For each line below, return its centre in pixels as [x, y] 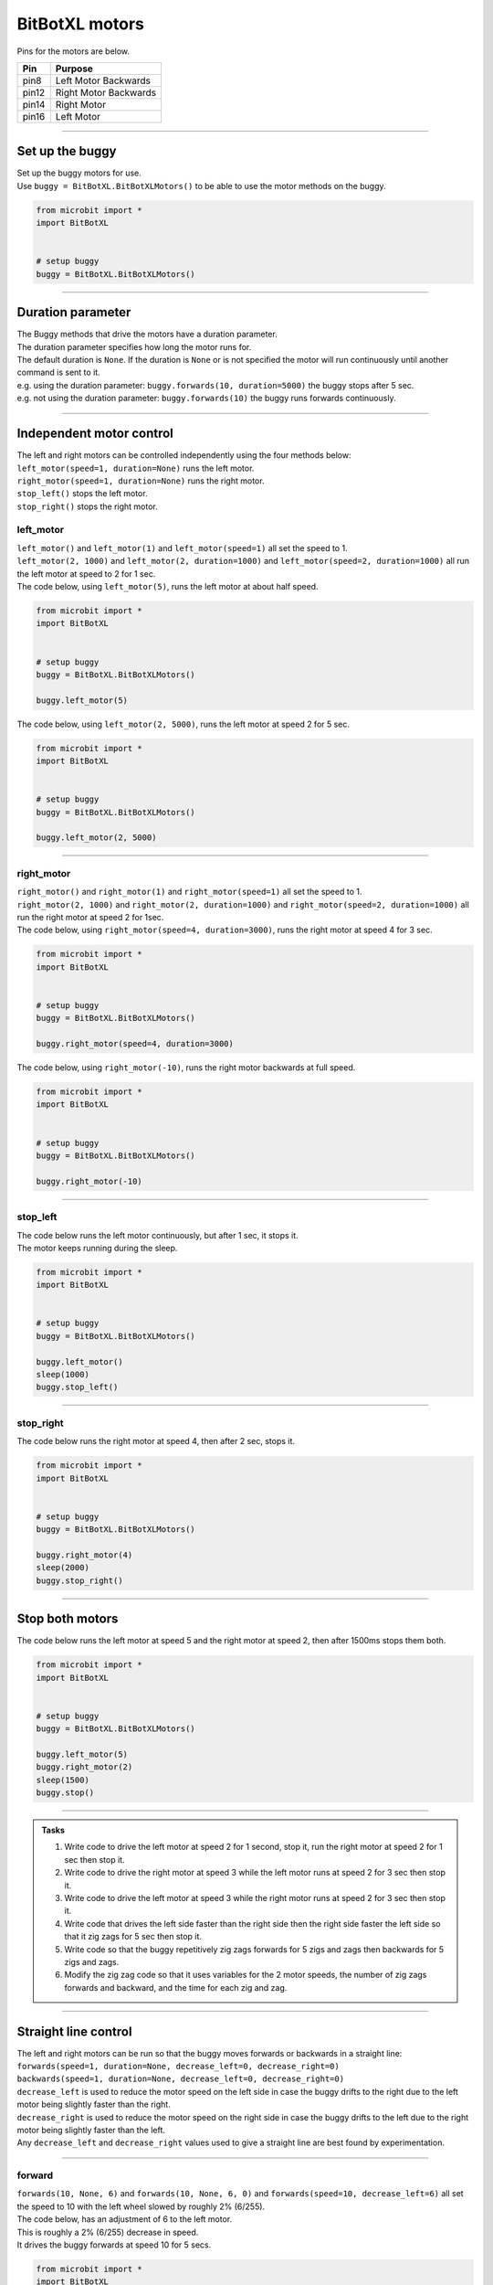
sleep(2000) [63, 1568]
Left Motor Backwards [103, 80]
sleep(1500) [63, 1780]
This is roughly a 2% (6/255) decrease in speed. [108, 2232]
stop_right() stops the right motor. [88, 506]
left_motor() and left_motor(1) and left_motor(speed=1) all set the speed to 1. [182, 547]
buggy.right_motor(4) [84, 1555]
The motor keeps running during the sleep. [97, 1248]
